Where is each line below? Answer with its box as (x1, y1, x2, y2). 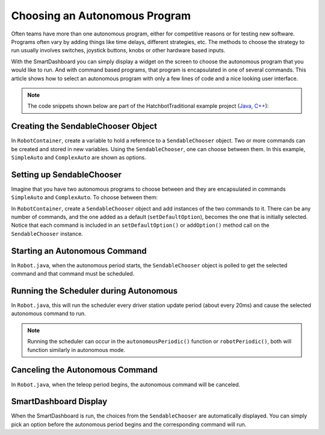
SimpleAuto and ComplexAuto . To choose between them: (11, 194, 158, 201)
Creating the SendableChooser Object (11, 121, 158, 132)
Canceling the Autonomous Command (11, 365, 158, 375)
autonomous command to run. (11, 310, 87, 317)
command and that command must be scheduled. (11, 270, 135, 277)
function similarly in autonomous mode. (27, 346, 126, 353)
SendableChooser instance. (11, 230, 84, 237)
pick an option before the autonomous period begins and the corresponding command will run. (11, 421, 247, 428)
